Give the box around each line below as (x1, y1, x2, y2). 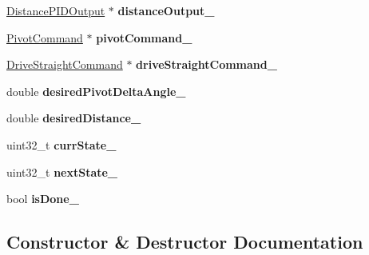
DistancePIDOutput (6, 2, 105, 18)
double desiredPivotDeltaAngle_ (6, 82, 186, 99)
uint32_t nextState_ (6, 163, 118, 180)
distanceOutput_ (117, 2, 215, 18)
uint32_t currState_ (6, 136, 117, 153)
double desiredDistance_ (6, 110, 141, 126)
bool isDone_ (6, 190, 79, 207)
